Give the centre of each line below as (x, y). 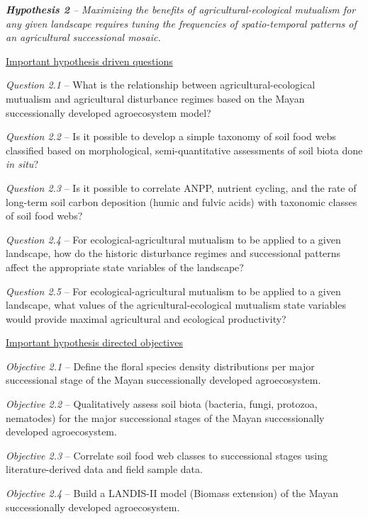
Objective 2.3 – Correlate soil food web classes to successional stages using (167, 455)
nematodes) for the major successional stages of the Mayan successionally (165, 417)
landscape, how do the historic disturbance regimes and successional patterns (173, 253)
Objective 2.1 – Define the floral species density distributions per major (160, 366)
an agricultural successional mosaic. (83, 37)
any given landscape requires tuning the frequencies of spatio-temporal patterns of (181, 23)
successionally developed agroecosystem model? (108, 112)
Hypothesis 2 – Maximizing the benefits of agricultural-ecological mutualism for (181, 9)
